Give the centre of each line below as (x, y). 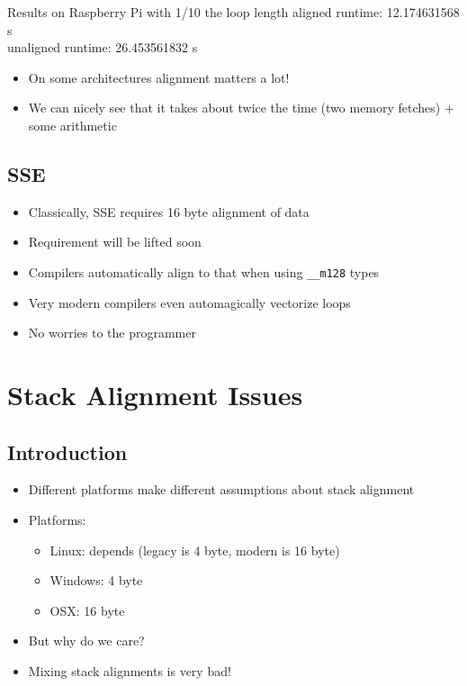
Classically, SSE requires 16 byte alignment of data (169, 211)
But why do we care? (86, 641)
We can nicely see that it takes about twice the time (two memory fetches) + (241, 108)
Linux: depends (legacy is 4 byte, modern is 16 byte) (195, 550)
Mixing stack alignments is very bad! (130, 670)
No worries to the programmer (112, 333)
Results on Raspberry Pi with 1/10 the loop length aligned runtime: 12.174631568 (233, 12)
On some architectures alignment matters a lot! (159, 77)
